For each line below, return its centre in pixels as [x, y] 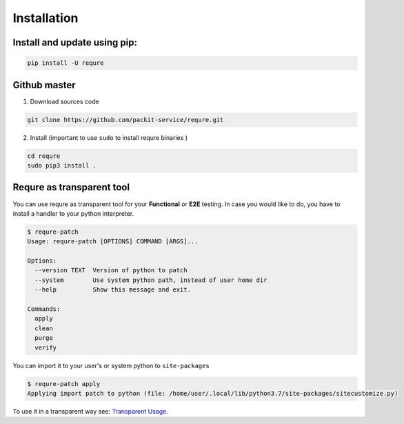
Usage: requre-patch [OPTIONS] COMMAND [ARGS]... [113, 242]
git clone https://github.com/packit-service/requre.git [125, 120]
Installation [46, 18]
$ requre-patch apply [64, 384]
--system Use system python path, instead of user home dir [151, 280]
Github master [44, 85]
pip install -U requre [65, 63]
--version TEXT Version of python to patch [111, 270]
